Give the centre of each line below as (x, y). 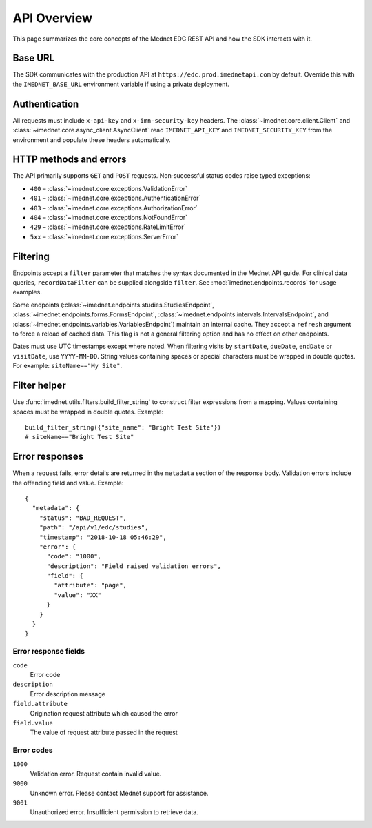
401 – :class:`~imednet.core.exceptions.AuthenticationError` (115, 198)
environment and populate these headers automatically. (92, 140)
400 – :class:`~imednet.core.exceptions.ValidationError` (108, 188)
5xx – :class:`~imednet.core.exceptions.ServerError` (104, 236)
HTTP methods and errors (70, 160)
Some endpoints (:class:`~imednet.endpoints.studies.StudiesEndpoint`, (114, 305)
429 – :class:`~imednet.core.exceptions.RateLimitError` (108, 227)
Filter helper (40, 386)
